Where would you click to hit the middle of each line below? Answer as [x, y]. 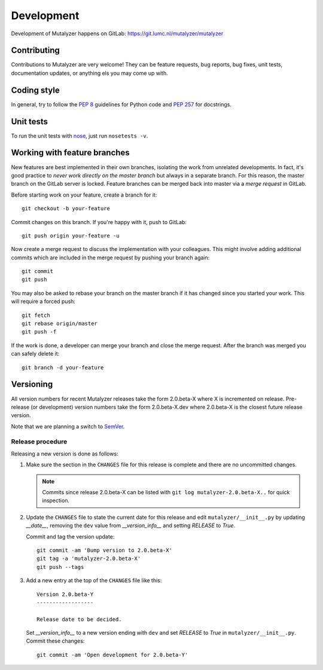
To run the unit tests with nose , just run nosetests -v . [80, 136]
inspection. [56, 501]
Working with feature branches [70, 153]
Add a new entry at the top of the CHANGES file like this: [94, 580]
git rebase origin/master [60, 324]
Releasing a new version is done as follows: [65, 454]
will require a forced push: [43, 301]
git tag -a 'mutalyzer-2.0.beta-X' [89, 559]
